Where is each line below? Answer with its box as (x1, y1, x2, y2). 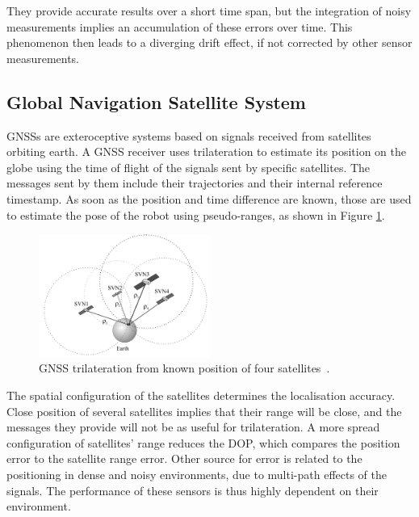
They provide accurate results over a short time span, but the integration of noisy (6, 2, 412, 19)
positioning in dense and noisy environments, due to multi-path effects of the (6, 466, 387, 483)
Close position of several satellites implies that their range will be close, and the (6, 402, 402, 419)
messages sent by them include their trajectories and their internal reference (6, 174, 383, 191)
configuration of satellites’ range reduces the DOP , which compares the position (6, 434, 400, 451)
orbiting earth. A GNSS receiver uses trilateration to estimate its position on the (6, 143, 407, 160)
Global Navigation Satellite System (6, 89, 306, 114)
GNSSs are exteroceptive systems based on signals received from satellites (6, 127, 371, 144)
